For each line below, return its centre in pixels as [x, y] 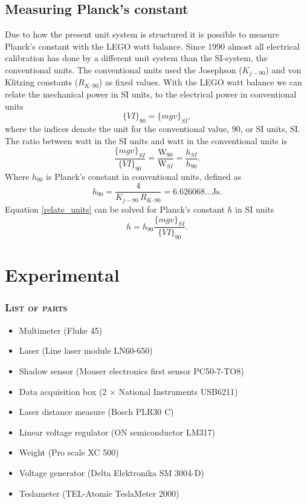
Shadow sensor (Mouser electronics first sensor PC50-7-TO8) [131, 370]
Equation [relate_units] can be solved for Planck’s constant [115, 209]
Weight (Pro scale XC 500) [69, 452]
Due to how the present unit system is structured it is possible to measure [142, 34]
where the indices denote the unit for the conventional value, [117, 129]
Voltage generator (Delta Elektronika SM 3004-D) [111, 472]
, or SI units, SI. [270, 129]
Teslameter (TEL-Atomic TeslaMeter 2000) [99, 493]
